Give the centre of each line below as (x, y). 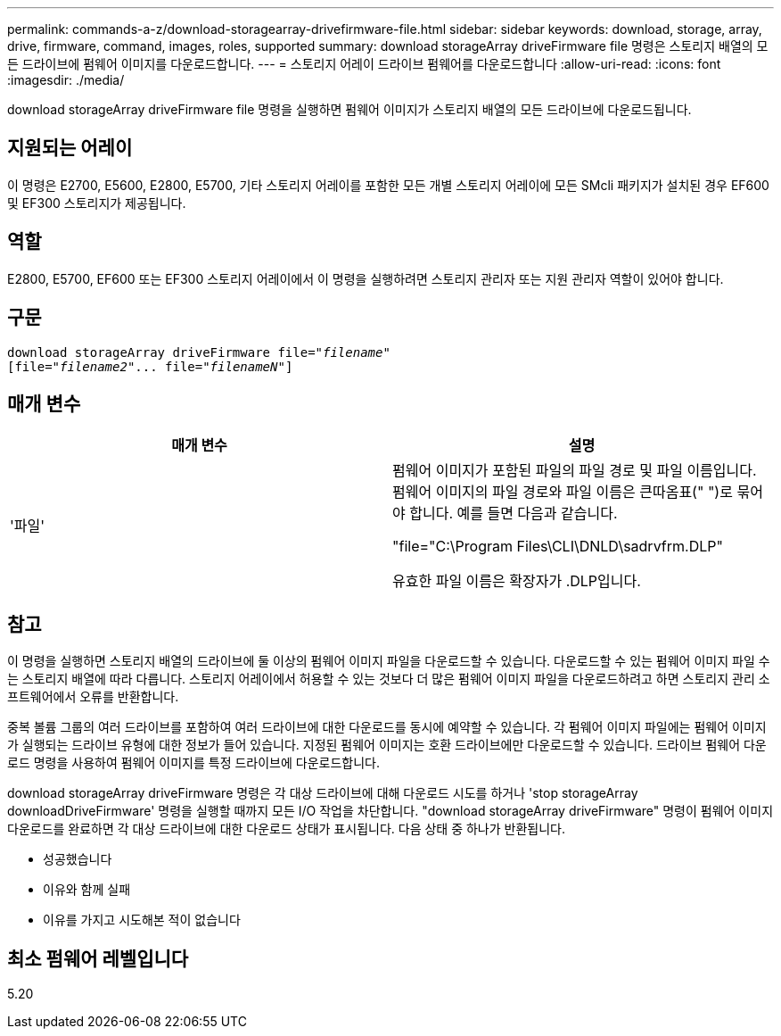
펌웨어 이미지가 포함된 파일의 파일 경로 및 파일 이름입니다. (575, 471)
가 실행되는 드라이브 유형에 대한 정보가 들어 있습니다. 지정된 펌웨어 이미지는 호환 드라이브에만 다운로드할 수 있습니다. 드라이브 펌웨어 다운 (387, 745)
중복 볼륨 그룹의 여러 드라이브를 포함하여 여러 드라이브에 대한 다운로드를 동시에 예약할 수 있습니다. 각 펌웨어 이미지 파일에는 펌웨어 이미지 (387, 727)
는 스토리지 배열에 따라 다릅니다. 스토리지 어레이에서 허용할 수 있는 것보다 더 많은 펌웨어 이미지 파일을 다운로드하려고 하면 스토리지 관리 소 (389, 679)
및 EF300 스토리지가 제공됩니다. (97, 203)
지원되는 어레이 (70, 148)
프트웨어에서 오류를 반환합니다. (93, 697)
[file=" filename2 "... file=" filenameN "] (150, 366)
